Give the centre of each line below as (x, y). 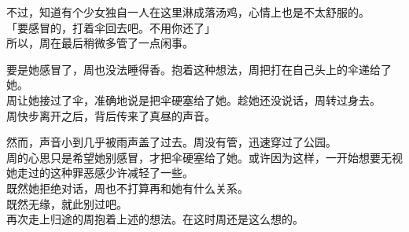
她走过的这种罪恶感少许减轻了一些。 (100, 173)
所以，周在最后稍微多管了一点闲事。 (100, 43)
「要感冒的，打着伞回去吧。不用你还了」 (111, 27)
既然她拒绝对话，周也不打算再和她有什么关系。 (127, 188)
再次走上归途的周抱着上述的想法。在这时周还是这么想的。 (155, 219)
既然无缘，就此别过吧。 (67, 203)
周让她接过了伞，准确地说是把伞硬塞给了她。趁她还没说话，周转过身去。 (193, 99)
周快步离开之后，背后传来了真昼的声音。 (111, 115)
